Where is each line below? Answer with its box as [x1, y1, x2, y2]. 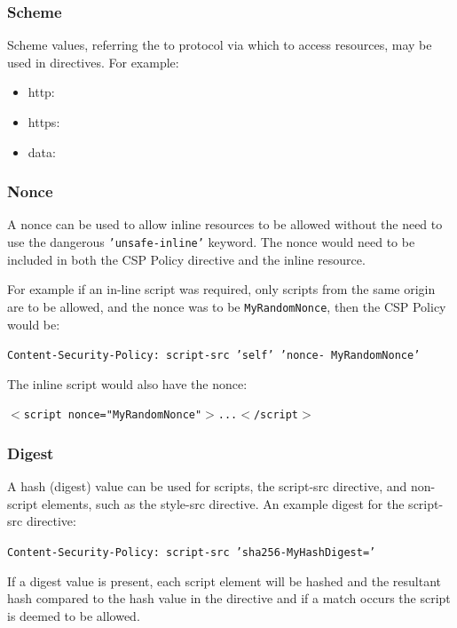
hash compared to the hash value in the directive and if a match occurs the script [7, 589, 451, 608]
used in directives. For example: [7, 52, 179, 71]
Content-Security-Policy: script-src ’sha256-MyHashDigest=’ [7, 546, 376, 559]
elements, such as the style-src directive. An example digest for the [42, 494, 405, 513]
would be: [7, 314, 60, 333]
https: [28, 113, 60, 131]
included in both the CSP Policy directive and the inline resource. [7, 250, 366, 268]
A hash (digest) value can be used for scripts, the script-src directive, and [7, 477, 407, 496]
